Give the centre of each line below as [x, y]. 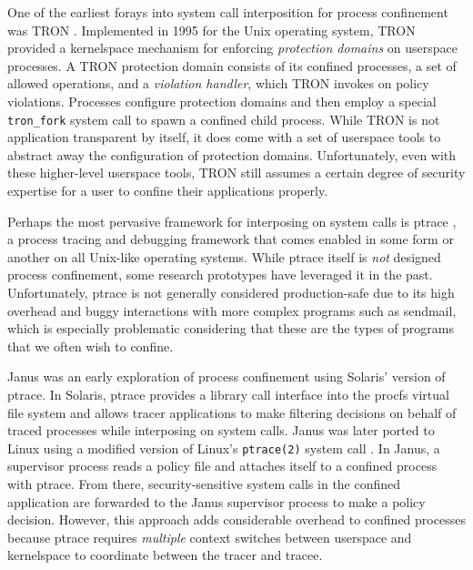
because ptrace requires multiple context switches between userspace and [210, 537]
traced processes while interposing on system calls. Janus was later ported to [221, 430]
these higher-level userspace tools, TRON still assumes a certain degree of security [236, 173]
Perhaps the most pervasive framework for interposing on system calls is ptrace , [232, 221]
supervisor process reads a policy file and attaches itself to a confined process [222, 466]
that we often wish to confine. [91, 346]
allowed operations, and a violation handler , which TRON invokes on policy [218, 83]
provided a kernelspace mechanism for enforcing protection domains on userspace [232, 48]
